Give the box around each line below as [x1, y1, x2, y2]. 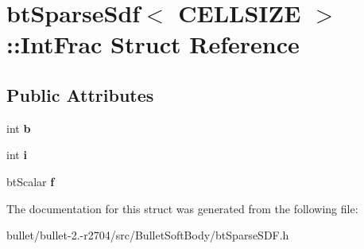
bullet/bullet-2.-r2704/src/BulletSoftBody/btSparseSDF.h [6, 227, 289, 243]
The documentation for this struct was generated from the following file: [6, 200, 358, 216]
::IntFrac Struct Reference [6, 28, 300, 60]
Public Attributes [6, 82, 154, 107]
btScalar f [6, 173, 55, 189]
